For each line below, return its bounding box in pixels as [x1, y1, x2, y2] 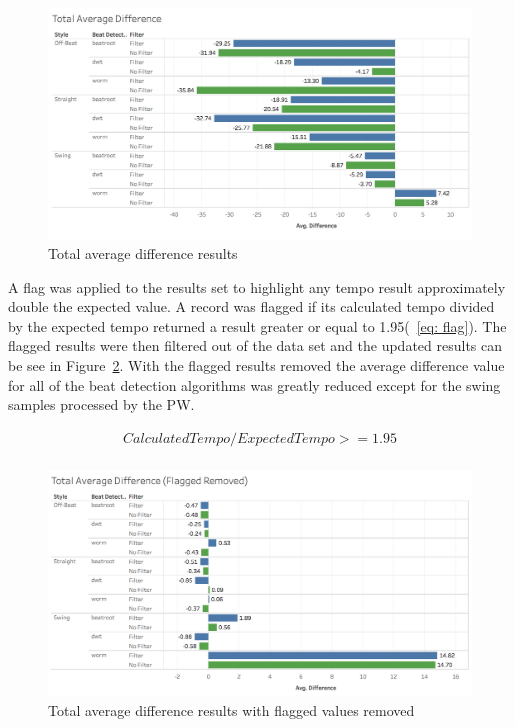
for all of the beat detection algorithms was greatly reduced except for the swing [8, 374, 501, 395]
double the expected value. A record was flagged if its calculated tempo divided [8, 296, 495, 317]
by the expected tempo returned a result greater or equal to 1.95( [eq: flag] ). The [8, 315, 507, 336]
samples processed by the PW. [8, 394, 195, 415]
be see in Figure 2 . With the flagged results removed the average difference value [8, 355, 505, 376]
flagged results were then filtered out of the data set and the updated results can [8, 335, 503, 356]
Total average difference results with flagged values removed [48, 699, 415, 720]
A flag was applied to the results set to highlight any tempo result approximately [8, 276, 506, 297]
